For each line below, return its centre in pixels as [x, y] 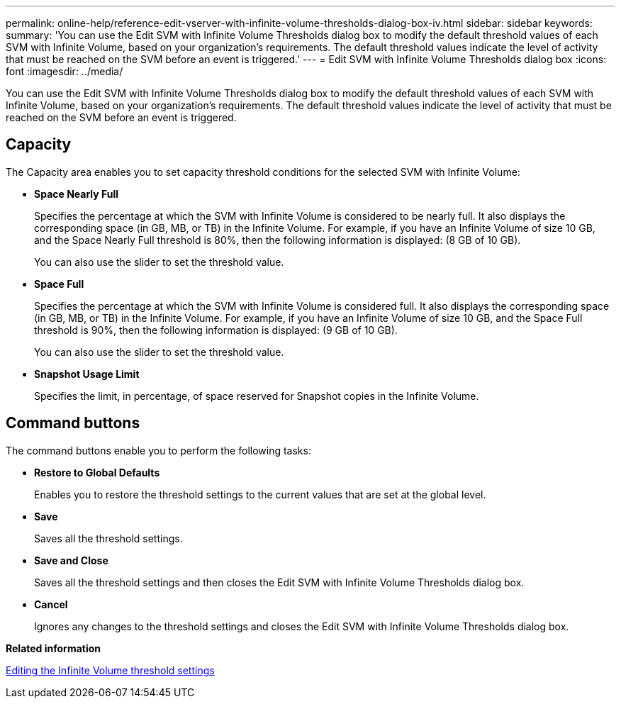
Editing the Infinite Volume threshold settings [110, 670]
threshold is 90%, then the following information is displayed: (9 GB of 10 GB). [216, 330]
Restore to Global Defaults [97, 472]
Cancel [51, 604]
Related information [54, 648]
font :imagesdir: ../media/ [65, 71]
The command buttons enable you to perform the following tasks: [158, 450]
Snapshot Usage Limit [87, 374]
